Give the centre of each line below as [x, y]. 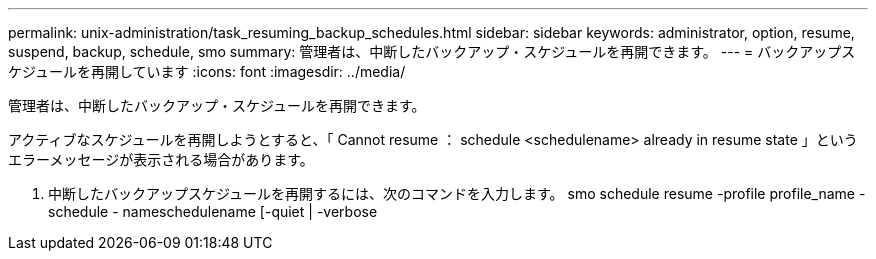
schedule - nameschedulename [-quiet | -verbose [213, 211]
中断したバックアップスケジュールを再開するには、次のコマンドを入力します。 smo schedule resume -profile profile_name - [457, 193]
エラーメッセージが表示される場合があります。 [161, 159]
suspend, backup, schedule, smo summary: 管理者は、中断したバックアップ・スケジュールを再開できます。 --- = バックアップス [432, 51]
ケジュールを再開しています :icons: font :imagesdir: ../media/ [207, 71]
